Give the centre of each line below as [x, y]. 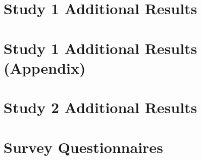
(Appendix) [45, 67]
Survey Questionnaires [83, 147]
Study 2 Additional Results [100, 107]
